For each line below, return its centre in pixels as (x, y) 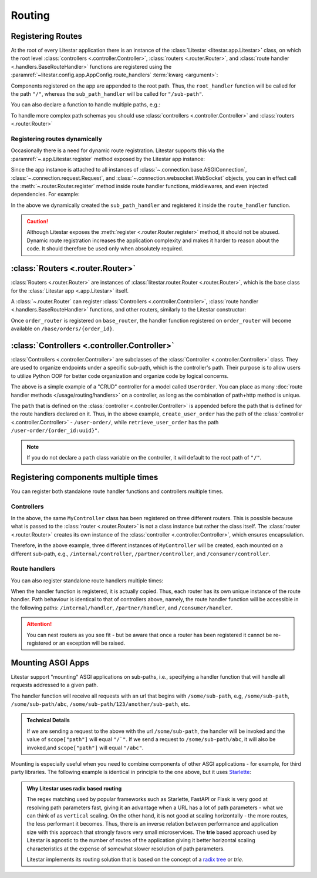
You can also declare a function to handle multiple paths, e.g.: (86, 105)
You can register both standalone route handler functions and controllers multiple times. (117, 491)
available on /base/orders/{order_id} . (63, 329)
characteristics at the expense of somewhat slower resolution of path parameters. (126, 849)
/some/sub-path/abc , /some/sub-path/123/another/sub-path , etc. (100, 704)
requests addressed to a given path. (55, 685)
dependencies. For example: (45, 195)
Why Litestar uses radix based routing (74, 788)
